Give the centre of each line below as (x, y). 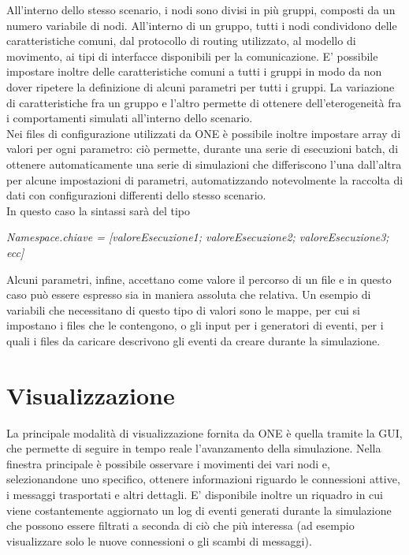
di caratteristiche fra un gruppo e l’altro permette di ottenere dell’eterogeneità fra (204, 102)
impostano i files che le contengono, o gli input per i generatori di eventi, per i (195, 325)
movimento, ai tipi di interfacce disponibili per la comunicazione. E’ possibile (192, 56)
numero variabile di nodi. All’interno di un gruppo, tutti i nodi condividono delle (202, 25)
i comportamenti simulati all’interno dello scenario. (130, 118)
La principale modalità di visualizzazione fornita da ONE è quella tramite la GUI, (204, 432)
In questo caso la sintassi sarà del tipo (99, 210)
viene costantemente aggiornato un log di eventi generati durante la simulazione (199, 510)
